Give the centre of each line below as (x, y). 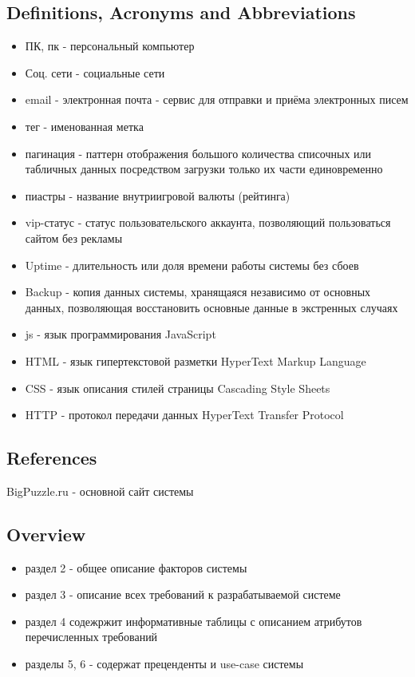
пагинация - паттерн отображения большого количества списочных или (198, 153)
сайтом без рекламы (74, 238)
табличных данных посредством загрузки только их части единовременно (204, 169)
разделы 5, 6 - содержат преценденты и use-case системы (164, 664)
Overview (46, 534)
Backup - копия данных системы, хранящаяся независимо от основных (198, 292)
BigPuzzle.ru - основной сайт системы (100, 491)
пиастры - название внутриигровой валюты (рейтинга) (158, 195)
